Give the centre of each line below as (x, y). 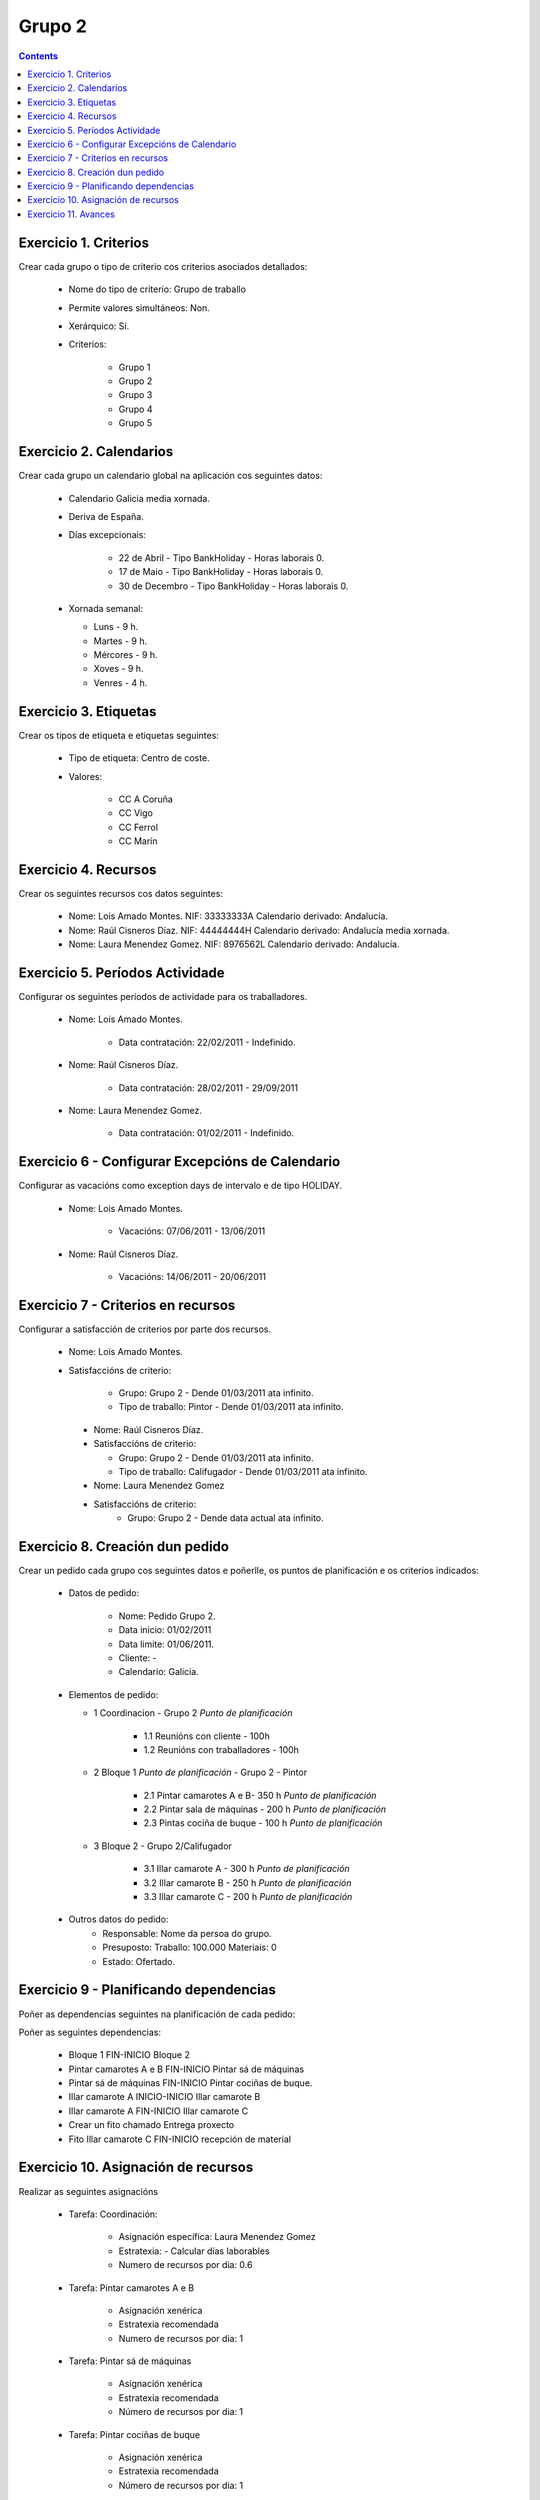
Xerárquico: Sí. (99, 326)
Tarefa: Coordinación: (113, 2214)
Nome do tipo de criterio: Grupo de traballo (157, 289)
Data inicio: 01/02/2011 (165, 1630)
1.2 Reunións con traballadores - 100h (221, 1749)
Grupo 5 (135, 423)
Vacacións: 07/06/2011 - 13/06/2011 (192, 1231)
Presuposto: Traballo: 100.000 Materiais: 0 (189, 1947)
